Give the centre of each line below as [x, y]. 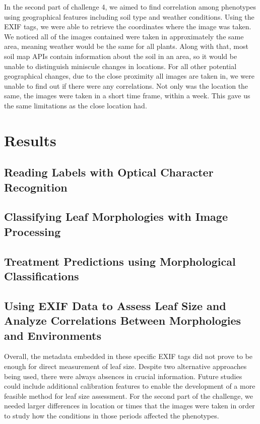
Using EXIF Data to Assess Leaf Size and [115, 305]
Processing [32, 231]
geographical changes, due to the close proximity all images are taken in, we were [129, 76]
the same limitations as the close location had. [76, 105]
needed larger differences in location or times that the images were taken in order [129, 406]
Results [30, 140]
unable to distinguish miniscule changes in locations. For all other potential [120, 66]
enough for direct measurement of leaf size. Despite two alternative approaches [125, 366]
